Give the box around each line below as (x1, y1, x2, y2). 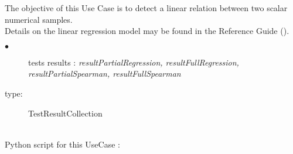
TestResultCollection (28, 107, 103, 119)
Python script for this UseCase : (5, 138, 120, 150)
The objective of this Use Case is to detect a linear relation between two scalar (5, 2, 288, 13)
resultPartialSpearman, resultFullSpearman (28, 67, 181, 80)
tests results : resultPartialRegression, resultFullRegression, (28, 56, 239, 68)
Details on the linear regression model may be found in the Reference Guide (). (5, 25, 289, 37)
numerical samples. (5, 13, 73, 25)
